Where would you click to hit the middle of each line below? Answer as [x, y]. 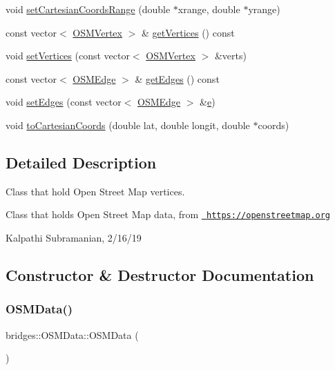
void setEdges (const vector [64, 102]
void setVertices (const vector [68, 56]
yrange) [264, 9]
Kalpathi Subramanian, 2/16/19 [74, 238]
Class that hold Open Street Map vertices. [95, 191]
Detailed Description [81, 162]
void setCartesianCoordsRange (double [88, 9]
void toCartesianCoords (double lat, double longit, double [128, 125]
